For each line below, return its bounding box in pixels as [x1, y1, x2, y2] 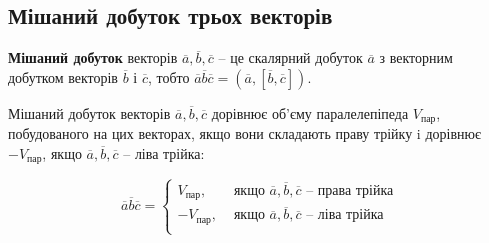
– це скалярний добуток [218, 47, 363, 68]
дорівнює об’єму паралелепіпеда [211, 102, 409, 123]
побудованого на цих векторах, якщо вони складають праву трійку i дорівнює [8, 123, 481, 144]
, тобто [147, 66, 190, 87]
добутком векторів [8, 66, 118, 87]
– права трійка [306, 183, 394, 198]
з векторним [379, 47, 453, 68]
